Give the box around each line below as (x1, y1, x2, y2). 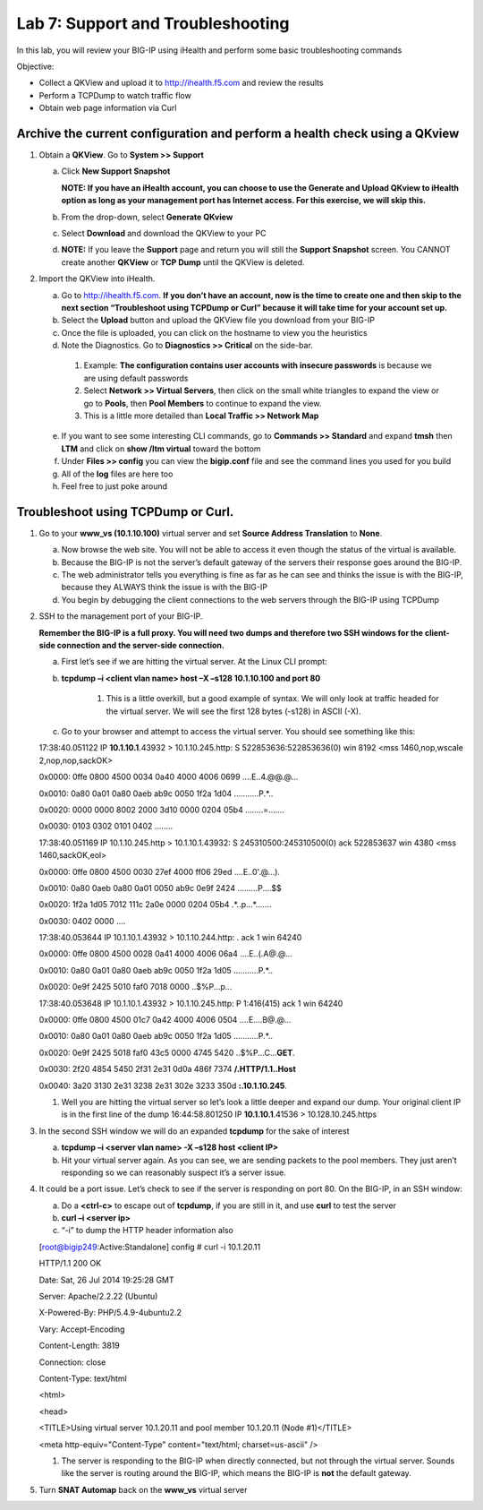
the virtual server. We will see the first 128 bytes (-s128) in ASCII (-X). (106, 706, 361, 716)
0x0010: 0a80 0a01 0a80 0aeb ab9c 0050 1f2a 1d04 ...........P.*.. (38, 788, 274, 799)
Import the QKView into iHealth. (38, 273, 156, 284)
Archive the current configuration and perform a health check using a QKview (16, 125, 460, 141)
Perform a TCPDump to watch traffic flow (38, 90, 191, 100)
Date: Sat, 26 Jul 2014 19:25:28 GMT (38, 1274, 174, 1285)
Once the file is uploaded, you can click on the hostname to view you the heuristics (61, 327, 368, 338)
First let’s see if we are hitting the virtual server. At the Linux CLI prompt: (61, 656, 327, 667)
